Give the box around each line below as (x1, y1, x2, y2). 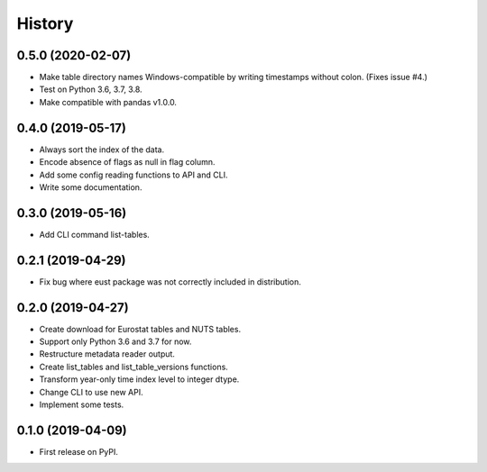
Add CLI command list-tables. (39, 229, 151, 240)
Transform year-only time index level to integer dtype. (39, 374, 240, 385)
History (16, 14, 74, 33)
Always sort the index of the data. (39, 144, 165, 155)
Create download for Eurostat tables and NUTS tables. (39, 323, 242, 334)
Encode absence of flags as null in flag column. (39, 157, 216, 168)
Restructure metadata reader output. (39, 349, 176, 359)
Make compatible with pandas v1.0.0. (39, 96, 178, 107)
